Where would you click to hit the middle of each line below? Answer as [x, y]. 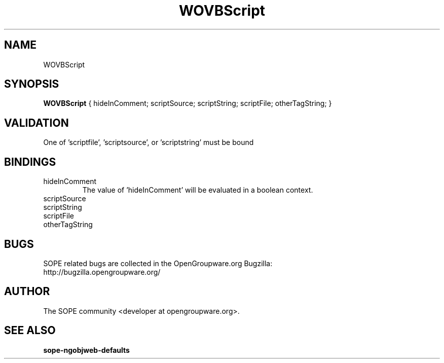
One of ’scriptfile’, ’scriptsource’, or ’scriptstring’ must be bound [149, 142]
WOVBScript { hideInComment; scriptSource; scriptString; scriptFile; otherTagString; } [188, 103]
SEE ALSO [30, 331]
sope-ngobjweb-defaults [86, 350]
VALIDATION [36, 123]
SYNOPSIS [32, 84]
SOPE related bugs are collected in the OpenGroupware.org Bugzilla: [158, 263]
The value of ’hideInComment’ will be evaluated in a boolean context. [198, 190]
